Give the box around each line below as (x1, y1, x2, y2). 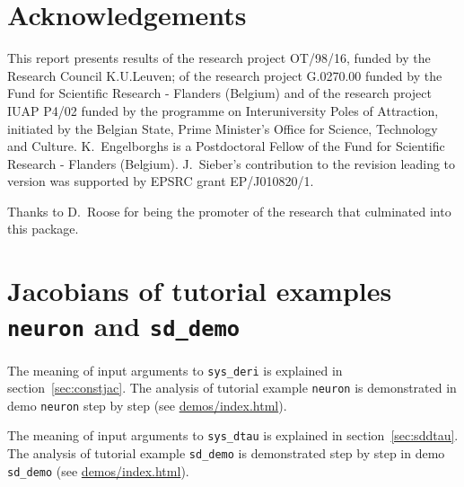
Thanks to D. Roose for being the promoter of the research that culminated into (7, 201, 451, 220)
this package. (7, 219, 79, 238)
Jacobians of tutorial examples (7, 272, 392, 309)
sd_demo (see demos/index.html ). (7, 461, 189, 480)
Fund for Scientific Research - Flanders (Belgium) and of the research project (7, 84, 432, 102)
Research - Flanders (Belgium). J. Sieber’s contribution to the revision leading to (7, 154, 456, 173)
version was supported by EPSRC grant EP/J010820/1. (7, 172, 314, 190)
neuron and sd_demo (7, 307, 241, 344)
